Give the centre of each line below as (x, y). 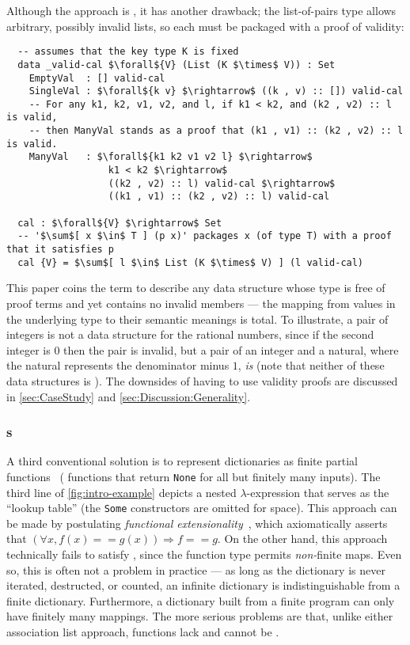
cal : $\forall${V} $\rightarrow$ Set (120, 223)
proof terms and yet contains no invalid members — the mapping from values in (201, 303)
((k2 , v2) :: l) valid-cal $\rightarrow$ (222, 183)
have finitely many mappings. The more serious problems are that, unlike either (200, 616)
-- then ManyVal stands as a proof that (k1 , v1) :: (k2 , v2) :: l (216, 131)
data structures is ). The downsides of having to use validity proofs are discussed (202, 380)
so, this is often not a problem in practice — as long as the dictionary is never (196, 569)
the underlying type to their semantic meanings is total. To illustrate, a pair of (197, 319)
